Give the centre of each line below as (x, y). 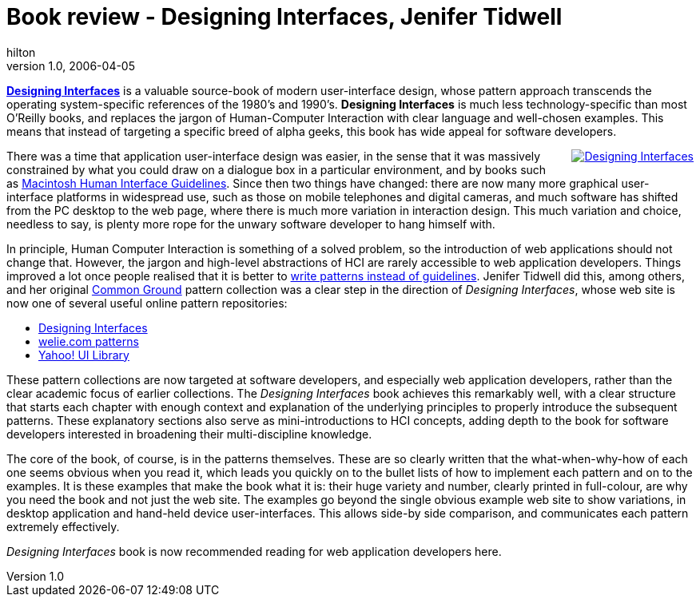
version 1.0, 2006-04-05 (71, 65)
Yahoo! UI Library (84, 355)
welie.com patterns (89, 341)
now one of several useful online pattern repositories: (147, 303)
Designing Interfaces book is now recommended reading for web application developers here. (254, 551)
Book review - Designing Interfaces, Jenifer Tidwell (284, 17)
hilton (21, 52)
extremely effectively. (63, 526)
